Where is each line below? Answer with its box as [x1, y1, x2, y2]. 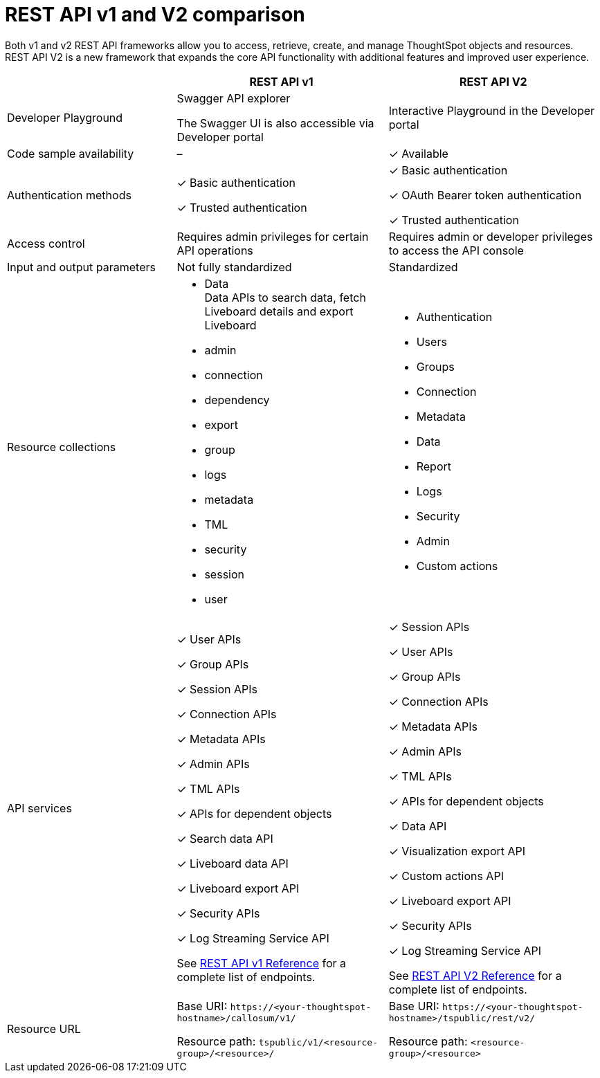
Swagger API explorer [176, 91, 291, 105]
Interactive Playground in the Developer [388, 103, 595, 118]
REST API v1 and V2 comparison [5, 3, 305, 26]
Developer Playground [7, 110, 123, 125]
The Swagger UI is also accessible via [176, 116, 374, 130]
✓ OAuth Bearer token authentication [388, 188, 582, 202]
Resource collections [7, 439, 116, 454]
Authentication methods [7, 188, 131, 202]
